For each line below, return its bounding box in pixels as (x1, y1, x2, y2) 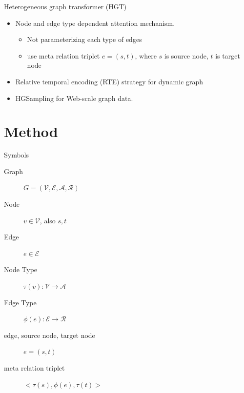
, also (40, 215, 56, 225)
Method (4, 121, 58, 141)
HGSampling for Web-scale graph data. (15, 93, 133, 103)
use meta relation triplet (27, 50, 100, 60)
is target (215, 50, 240, 60)
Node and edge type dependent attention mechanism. (15, 18, 175, 28)
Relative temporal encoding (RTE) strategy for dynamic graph (15, 76, 203, 86)
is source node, (164, 50, 208, 60)
